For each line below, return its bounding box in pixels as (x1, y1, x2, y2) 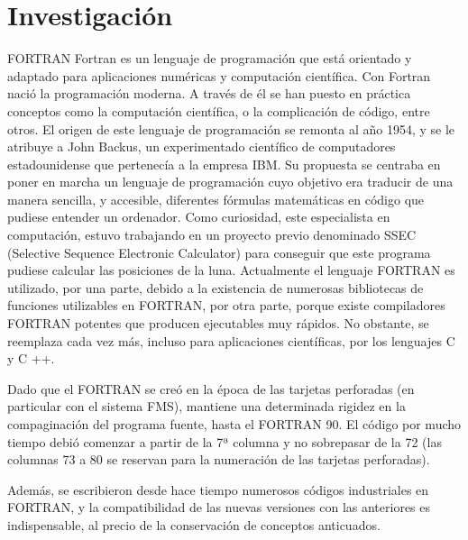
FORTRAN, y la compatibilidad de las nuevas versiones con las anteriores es (7, 498, 431, 517)
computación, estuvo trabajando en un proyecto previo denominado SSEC (7, 225, 417, 244)
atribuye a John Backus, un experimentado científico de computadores (7, 137, 396, 156)
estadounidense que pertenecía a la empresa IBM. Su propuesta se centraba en (7, 154, 441, 173)
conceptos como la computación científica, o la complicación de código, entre (7, 101, 430, 120)
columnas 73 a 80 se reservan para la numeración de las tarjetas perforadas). (7, 450, 430, 469)
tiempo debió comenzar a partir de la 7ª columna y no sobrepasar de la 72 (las (7, 432, 442, 451)
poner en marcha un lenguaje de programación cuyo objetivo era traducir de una (7, 172, 454, 191)
